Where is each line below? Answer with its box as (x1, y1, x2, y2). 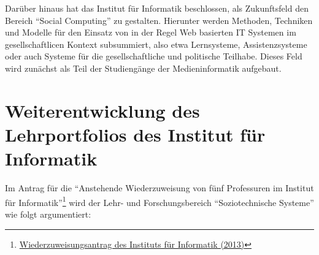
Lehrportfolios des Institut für (5, 121, 266, 147)
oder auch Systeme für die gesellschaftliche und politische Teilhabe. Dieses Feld (5, 50, 302, 63)
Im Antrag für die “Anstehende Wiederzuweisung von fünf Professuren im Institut (5, 181, 314, 194)
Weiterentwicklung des (5, 97, 200, 123)
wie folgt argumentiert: (5, 207, 91, 220)
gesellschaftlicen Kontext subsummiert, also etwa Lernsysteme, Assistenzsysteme (5, 37, 307, 50)
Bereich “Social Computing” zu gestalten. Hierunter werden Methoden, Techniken (5, 13, 313, 26)
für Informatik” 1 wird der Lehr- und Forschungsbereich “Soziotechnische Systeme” (5, 194, 314, 208)
